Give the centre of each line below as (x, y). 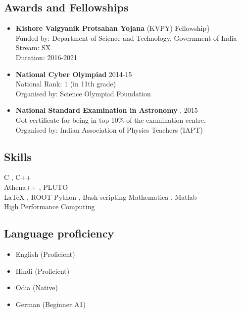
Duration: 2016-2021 (47, 57)
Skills (18, 156)
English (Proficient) (45, 254)
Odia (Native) (37, 287)
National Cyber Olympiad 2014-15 (74, 74)
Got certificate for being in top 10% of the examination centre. (111, 119)
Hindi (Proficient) (43, 271)
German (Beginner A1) (50, 304)
